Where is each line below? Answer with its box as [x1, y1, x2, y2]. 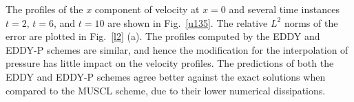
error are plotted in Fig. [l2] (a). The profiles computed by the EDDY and [6, 29, 320, 43]
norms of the [284, 15, 338, 30]
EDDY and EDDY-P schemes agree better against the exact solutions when [6, 69, 326, 83]
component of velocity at [94, 2, 200, 16]
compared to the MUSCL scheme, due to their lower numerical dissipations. [6, 83, 326, 97]
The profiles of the [6, 2, 83, 16]
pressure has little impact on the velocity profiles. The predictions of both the [6, 56, 334, 70]
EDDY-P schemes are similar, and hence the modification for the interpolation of [6, 42, 348, 57]
